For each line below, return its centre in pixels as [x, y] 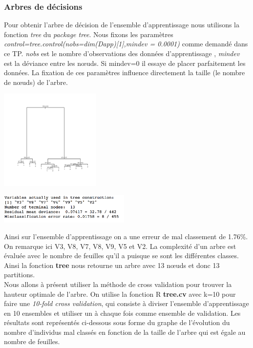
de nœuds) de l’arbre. [36, 82]
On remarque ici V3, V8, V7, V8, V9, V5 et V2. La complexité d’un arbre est [120, 246]
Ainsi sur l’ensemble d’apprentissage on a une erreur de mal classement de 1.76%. [126, 236]
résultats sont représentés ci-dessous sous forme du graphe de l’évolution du [117, 322]
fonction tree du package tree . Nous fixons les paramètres [89, 34]
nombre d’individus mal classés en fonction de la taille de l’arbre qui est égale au [125, 332]
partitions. [20, 275]
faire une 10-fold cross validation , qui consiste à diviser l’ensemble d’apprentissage [126, 303]
